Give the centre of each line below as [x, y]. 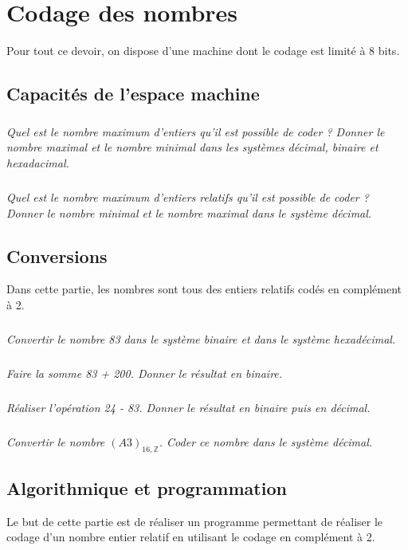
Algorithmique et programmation [147, 488]
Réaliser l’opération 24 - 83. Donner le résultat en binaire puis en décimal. [188, 407]
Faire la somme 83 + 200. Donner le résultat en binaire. [145, 373]
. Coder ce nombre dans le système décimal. [266, 441]
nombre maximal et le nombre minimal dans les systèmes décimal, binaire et [192, 147]
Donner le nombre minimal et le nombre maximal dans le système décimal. [189, 212]
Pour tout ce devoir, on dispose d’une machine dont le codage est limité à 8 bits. [203, 51]
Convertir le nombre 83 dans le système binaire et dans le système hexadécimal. [201, 338]
